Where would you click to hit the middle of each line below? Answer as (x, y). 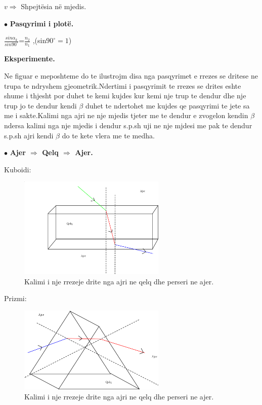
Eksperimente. (30, 59)
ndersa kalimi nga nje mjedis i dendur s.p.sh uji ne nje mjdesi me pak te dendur (128, 125)
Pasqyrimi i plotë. (42, 23)
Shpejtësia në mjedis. (54, 6)
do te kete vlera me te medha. (108, 135)
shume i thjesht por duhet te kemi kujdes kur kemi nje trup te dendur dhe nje (125, 96)
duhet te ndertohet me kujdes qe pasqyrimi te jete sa (167, 105)
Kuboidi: (18, 169)
